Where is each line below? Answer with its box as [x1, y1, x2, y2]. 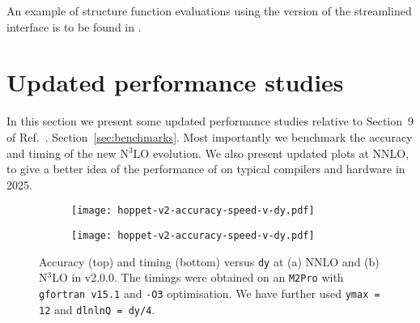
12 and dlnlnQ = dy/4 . [39, 300, 155, 317]
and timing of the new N [6, 144, 129, 161]
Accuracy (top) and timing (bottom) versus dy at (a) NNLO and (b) [39, 253, 380, 270]
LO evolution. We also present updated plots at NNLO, [133, 144, 409, 161]
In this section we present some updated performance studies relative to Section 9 [6, 113, 414, 130]
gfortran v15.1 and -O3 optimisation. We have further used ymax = [39, 284, 380, 301]
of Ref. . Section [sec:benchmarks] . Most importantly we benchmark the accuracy [6, 128, 413, 145]
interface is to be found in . [6, 18, 142, 35]
